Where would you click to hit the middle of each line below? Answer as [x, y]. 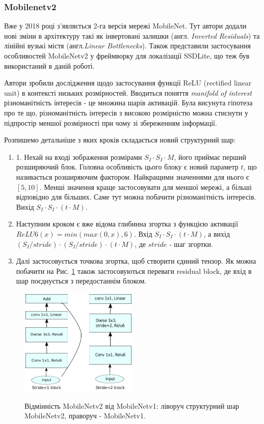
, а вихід [217, 233]
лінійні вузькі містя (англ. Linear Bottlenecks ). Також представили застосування [127, 46]
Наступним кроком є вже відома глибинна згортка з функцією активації [127, 224]
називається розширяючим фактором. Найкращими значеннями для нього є [133, 176]
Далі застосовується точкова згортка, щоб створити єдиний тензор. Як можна [136, 261]
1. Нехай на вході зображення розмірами [79, 157]
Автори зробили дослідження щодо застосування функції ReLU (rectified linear [128, 83]
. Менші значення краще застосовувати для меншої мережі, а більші [146, 187]
